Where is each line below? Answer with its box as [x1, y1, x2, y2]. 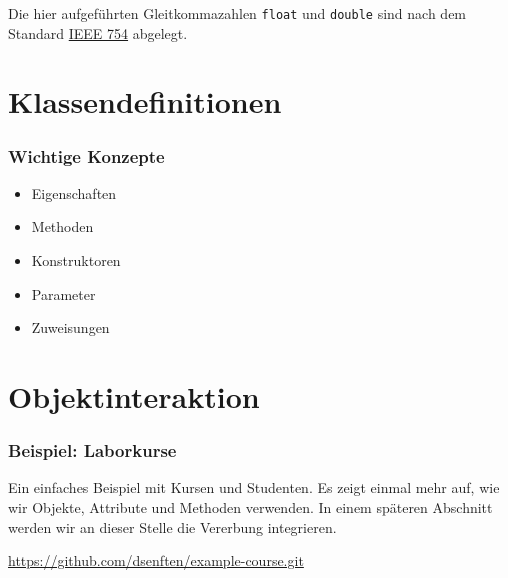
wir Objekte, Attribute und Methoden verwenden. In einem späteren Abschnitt [8, 497, 493, 517]
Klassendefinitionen [8, 81, 282, 122]
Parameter [31, 283, 96, 304]
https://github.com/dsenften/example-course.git [8, 550, 304, 571]
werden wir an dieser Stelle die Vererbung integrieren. [8, 516, 337, 537]
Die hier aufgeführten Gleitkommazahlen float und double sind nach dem [8, 3, 467, 23]
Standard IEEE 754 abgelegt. [8, 22, 188, 43]
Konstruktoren [31, 250, 121, 271]
